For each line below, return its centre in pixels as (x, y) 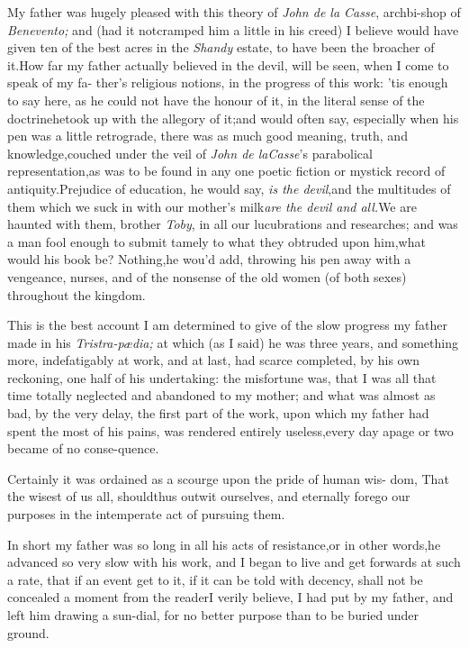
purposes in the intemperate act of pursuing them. (146, 514)
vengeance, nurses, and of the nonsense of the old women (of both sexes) (207, 276)
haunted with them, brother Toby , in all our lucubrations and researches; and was (233, 224)
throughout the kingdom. (77, 294)
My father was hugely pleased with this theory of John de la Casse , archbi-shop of (234, 12)
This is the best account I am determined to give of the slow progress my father (227, 325)
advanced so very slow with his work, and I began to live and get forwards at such (234, 562)
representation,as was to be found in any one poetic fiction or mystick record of (226, 171)
